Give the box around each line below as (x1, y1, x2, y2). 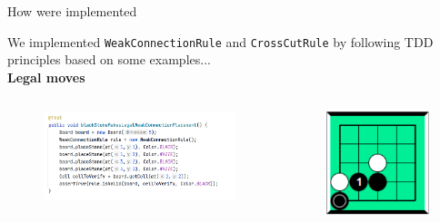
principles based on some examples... (7, 50, 211, 69)
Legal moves (7, 67, 85, 86)
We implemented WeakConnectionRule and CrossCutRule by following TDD (7, 32, 434, 51)
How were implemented (7, 2, 137, 20)
